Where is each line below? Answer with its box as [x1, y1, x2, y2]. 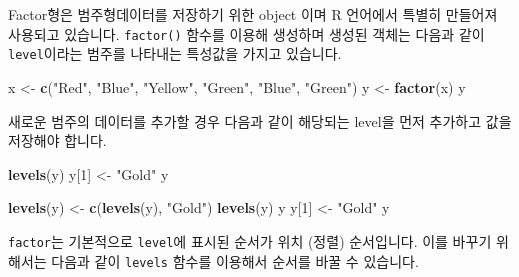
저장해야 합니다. [8, 130, 107, 151]
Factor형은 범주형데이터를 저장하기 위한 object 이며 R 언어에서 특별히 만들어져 [8, 4, 498, 24]
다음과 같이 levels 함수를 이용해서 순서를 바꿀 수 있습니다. [51, 250, 419, 271]
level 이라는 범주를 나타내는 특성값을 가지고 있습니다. [8, 43, 342, 64]
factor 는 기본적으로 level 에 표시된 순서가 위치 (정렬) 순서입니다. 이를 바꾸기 [8, 230, 492, 251]
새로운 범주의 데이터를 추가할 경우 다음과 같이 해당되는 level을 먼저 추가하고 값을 [8, 110, 512, 131]
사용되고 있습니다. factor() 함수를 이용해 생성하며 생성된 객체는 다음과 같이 [8, 23, 485, 44]
